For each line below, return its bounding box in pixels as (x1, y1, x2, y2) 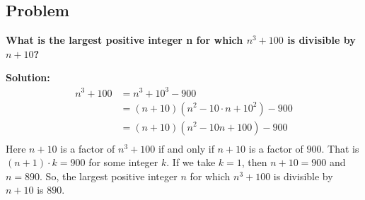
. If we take (166, 155, 216, 170)
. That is (321, 141, 359, 155)
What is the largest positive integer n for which (6, 33, 243, 47)
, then (241, 155, 267, 170)
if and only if (158, 141, 214, 155)
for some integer (88, 155, 158, 170)
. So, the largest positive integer (40, 168, 178, 183)
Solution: (6, 70, 50, 85)
